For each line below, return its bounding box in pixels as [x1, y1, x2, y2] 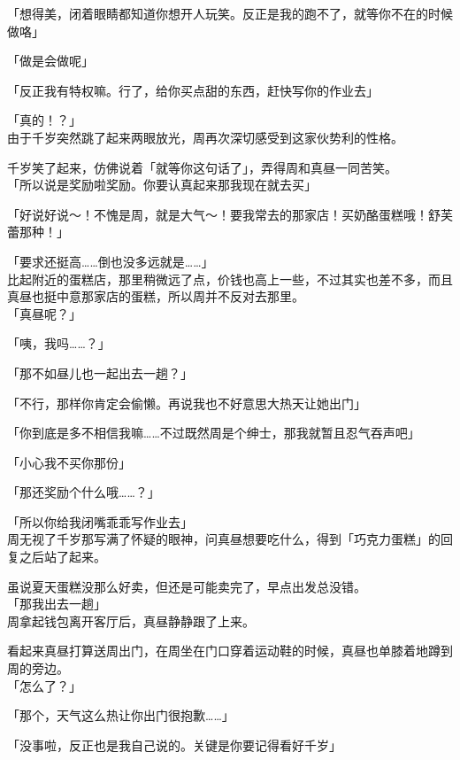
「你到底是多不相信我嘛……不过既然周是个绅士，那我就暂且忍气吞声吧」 [7, 423, 420, 442]
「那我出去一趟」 [7, 594, 106, 613]
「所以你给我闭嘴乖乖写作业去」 [7, 512, 193, 531]
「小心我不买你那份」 [7, 453, 131, 471]
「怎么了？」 [7, 676, 81, 694]
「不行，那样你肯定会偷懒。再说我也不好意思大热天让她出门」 [7, 393, 366, 412]
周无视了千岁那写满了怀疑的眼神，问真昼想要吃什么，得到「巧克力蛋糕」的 [7, 530, 441, 548]
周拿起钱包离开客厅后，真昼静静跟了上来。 [7, 611, 255, 630]
